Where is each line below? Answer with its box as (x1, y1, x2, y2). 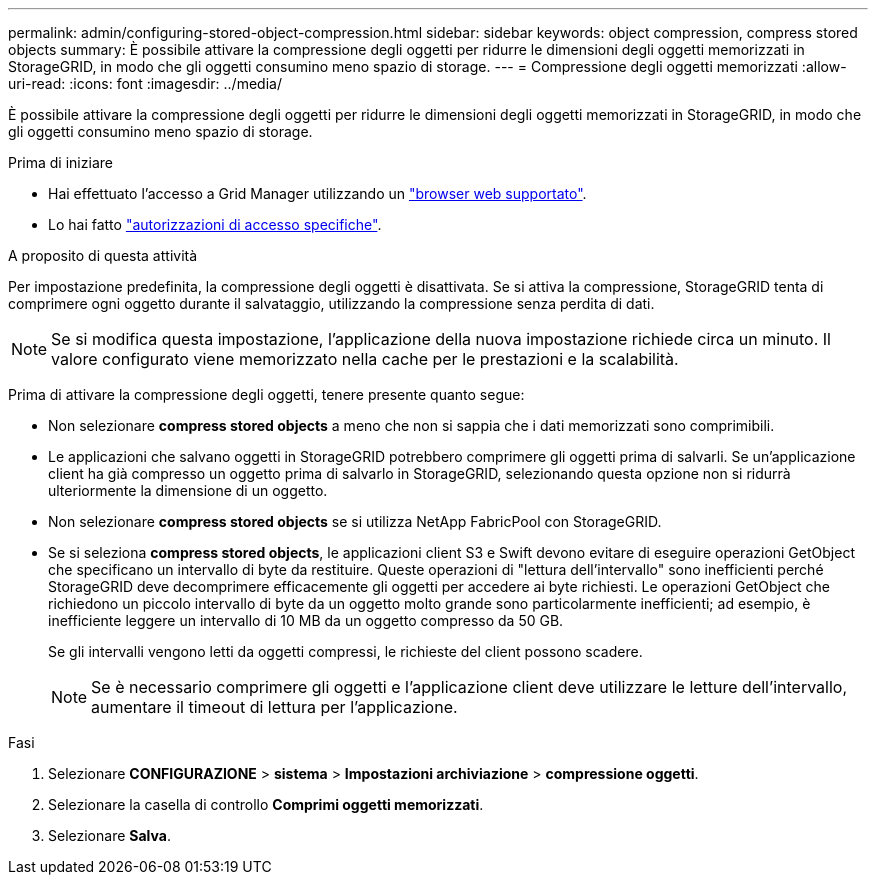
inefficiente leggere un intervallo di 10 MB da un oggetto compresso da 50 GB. (48, 612, 564, 629)
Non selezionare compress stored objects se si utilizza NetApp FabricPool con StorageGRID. (48, 513, 662, 530)
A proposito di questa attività (8, 247, 198, 264)
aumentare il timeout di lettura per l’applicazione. (91, 697, 458, 717)
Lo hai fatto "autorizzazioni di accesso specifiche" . (48, 216, 382, 233)
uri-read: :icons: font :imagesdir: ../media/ (8, 75, 282, 92)
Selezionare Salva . (48, 827, 171, 844)
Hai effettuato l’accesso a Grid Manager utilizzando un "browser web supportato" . (48, 185, 587, 202)
